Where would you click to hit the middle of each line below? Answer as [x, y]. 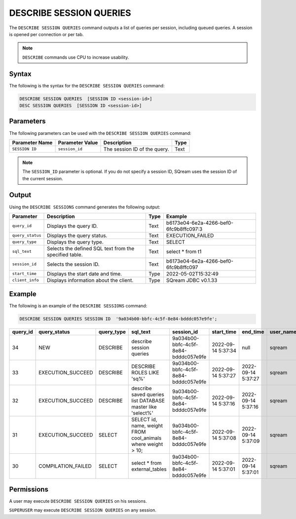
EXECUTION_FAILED [190, 236]
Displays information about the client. [90, 280]
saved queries [148, 395]
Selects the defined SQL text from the [91, 248]
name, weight [147, 426]
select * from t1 [184, 251]
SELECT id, [144, 420]
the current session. [43, 178]
